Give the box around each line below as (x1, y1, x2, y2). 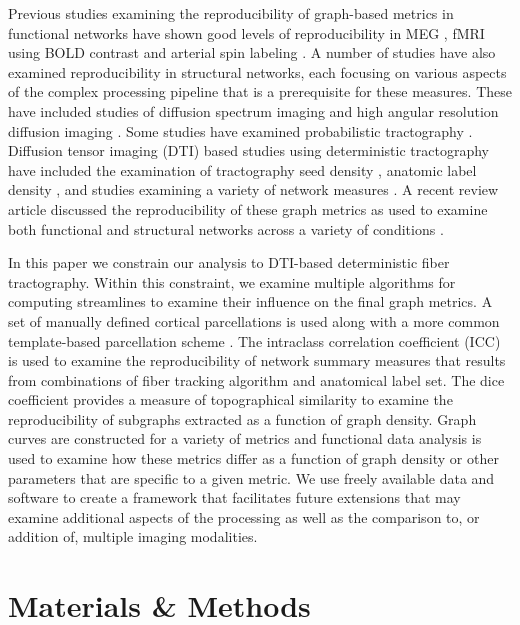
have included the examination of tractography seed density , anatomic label (8, 159, 477, 180)
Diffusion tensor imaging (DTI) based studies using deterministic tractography (8, 140, 489, 161)
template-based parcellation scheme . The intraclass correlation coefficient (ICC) (8, 330, 501, 351)
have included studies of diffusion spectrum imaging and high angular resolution (8, 100, 499, 121)
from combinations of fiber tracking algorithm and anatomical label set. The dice (8, 369, 505, 390)
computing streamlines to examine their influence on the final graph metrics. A (8, 291, 493, 312)
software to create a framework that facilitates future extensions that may (8, 487, 461, 508)
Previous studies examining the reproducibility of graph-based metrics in (8, 3, 454, 23)
